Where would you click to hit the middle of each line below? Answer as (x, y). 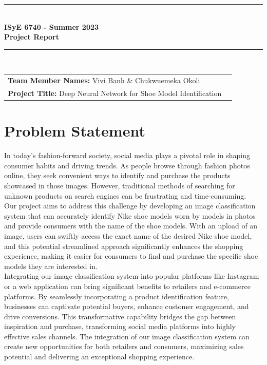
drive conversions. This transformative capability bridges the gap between (120, 316)
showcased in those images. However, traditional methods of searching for (120, 185)
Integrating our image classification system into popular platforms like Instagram (132, 276)
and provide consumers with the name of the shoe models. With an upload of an (131, 226)
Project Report (32, 37)
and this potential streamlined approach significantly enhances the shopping (124, 246)
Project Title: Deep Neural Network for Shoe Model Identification (115, 93)
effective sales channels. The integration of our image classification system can (127, 336)
